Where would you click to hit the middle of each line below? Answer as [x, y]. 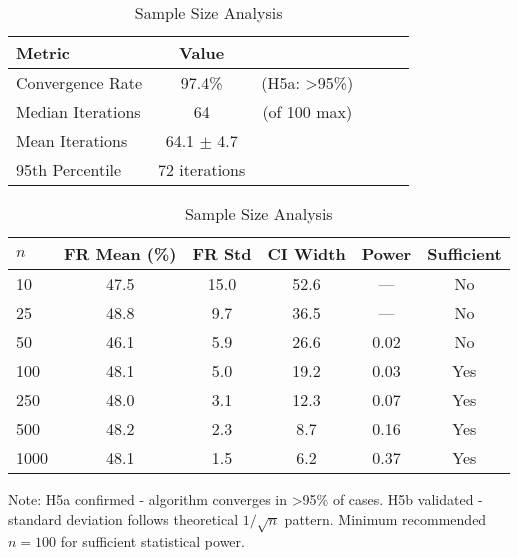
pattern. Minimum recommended [385, 518]
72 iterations [202, 169]
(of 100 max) [307, 111]
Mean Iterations [72, 140]
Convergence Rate [79, 82]
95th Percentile [69, 169]
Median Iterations [78, 111]
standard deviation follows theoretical [123, 518]
